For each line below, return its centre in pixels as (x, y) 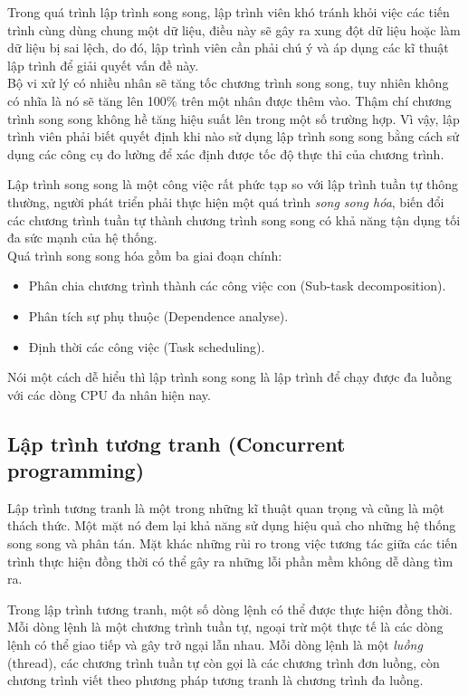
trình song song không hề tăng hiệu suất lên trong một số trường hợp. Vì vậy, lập (234, 118)
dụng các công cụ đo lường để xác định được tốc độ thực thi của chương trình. (226, 153)
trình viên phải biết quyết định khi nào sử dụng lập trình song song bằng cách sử (234, 136)
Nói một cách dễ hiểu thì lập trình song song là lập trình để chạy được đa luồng (230, 377)
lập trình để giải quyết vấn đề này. (103, 65)
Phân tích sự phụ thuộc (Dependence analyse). (158, 315)
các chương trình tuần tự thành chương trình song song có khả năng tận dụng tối (234, 219)
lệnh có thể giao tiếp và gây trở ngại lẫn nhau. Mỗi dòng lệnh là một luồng (215, 645)
